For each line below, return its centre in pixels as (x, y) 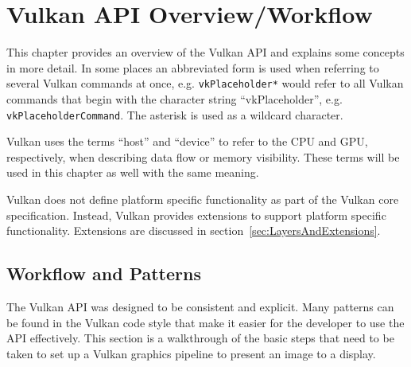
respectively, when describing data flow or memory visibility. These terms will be (203, 156)
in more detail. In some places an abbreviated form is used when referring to (193, 67)
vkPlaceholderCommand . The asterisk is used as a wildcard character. (175, 114)
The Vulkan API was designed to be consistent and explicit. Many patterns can (200, 306)
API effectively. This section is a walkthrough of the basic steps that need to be (200, 338)
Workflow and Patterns (104, 273)
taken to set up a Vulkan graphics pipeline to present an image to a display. (191, 353)
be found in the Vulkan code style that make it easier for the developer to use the (205, 322)
